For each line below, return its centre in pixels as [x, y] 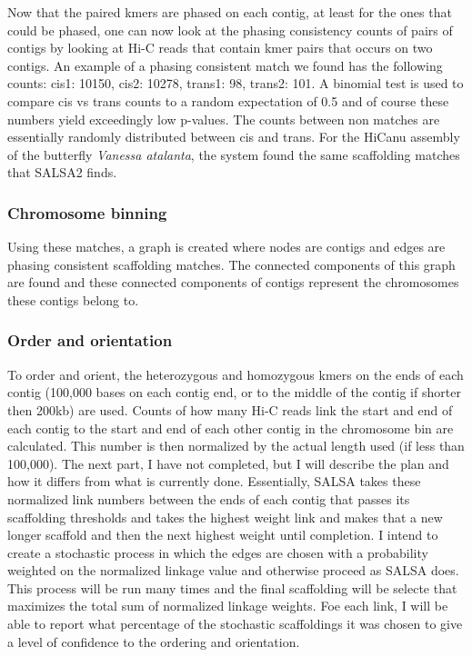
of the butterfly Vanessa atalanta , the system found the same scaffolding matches [234, 154]
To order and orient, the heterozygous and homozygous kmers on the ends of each [236, 374]
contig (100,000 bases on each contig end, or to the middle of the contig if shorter [234, 392]
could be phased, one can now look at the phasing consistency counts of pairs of [230, 30]
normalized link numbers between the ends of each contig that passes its [209, 498]
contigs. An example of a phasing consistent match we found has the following [225, 65]
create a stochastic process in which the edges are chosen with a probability [218, 552]
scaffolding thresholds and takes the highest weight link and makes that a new [225, 517]
